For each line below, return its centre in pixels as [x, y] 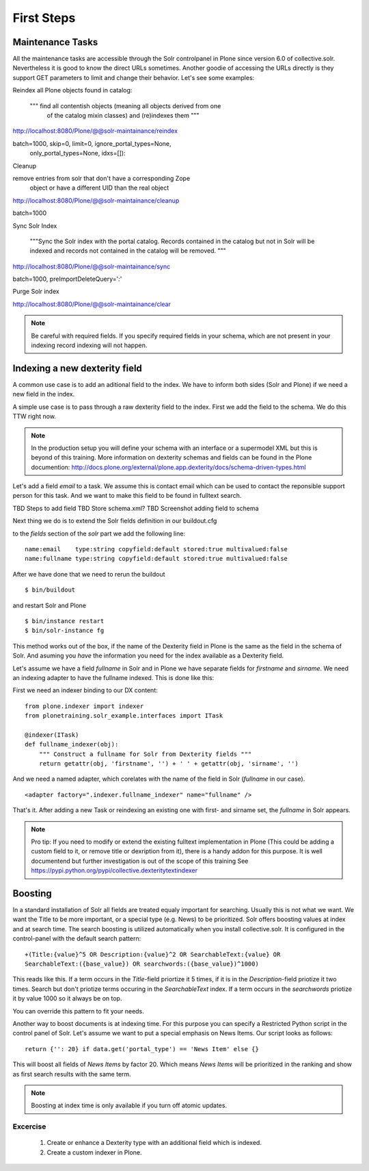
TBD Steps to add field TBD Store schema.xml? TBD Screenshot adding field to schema [136, 508]
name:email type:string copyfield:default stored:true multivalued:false [156, 549]
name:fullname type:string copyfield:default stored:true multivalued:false [156, 559]
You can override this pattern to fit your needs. [79, 1011]
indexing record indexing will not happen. [89, 345]
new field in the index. [44, 394]
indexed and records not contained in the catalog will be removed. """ [128, 251]
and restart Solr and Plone [50, 605]
